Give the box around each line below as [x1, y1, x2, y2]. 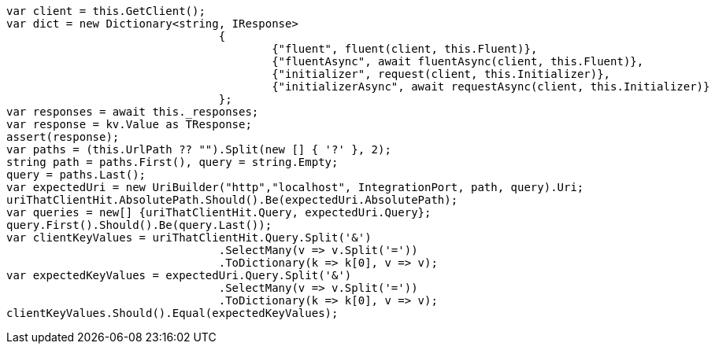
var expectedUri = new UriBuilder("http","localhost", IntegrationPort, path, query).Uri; [6, 181, 584, 193]
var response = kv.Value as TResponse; [6, 118, 252, 131]
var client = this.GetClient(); [6, 5, 206, 17]
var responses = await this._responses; [6, 105, 259, 118]
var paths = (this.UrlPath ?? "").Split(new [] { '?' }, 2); [6, 143, 391, 156]
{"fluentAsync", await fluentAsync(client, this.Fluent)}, [272, 55, 644, 68]
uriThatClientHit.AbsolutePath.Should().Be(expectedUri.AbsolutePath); [6, 193, 458, 206]
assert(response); [6, 131, 120, 143]
